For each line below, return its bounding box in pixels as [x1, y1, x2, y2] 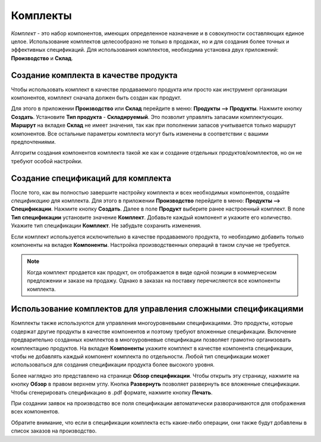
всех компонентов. [11, 408, 59, 415]
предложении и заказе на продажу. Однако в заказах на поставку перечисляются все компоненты [27, 277, 281, 284]
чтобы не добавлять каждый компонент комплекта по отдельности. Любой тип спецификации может [11, 353, 270, 360]
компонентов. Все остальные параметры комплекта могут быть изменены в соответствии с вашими [11, 130, 269, 137]
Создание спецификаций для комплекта [11, 173, 172, 183]
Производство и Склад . [11, 54, 74, 62]
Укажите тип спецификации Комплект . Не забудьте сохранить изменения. [11, 222, 202, 229]
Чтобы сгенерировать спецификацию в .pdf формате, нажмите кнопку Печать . [11, 388, 213, 396]
